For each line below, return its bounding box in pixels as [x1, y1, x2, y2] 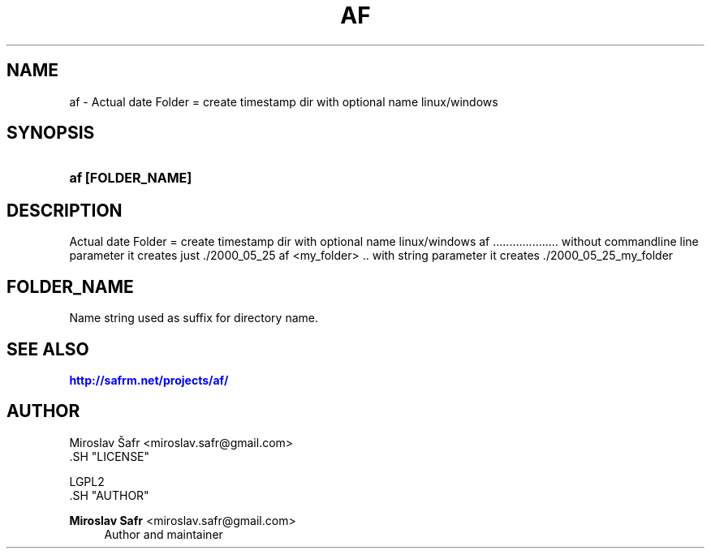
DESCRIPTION [6, 200, 123, 221]
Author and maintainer [104, 527, 223, 541]
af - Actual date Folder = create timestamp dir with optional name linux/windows [69, 94, 498, 109]
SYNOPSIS [6, 123, 95, 144]
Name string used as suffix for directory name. [69, 311, 318, 325]
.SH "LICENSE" [69, 449, 150, 463]
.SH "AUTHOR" [69, 488, 149, 502]
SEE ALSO [6, 338, 89, 359]
